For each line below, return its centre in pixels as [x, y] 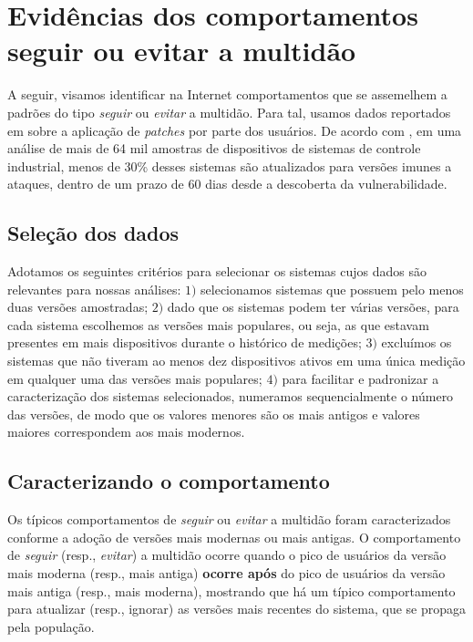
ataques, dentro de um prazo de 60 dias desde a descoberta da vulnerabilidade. [227, 184]
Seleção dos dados [93, 233]
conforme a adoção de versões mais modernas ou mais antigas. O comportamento [234, 537]
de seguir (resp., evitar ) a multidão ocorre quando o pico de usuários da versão [227, 555]
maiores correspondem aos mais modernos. [126, 432]
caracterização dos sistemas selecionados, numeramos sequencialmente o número [231, 396]
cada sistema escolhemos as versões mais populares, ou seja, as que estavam [218, 324]
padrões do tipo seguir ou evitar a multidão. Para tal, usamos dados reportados [229, 112]
